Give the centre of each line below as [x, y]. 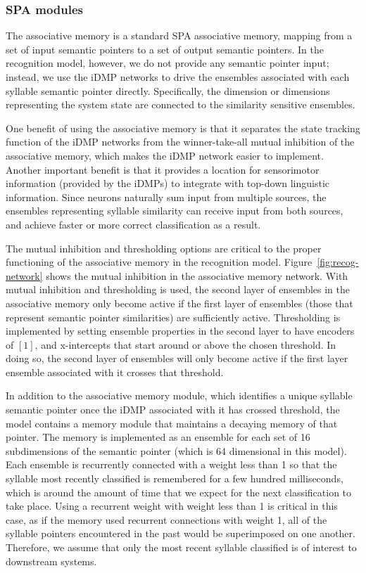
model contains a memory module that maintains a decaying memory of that [172, 423]
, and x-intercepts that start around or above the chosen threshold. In [185, 344]
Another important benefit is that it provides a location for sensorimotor [163, 169]
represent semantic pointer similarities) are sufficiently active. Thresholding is [173, 317]
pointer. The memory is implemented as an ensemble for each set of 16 [158, 437]
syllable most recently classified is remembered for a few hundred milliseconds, [175, 478]
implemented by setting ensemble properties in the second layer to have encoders [180, 331]
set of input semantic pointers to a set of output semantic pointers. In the [165, 49]
